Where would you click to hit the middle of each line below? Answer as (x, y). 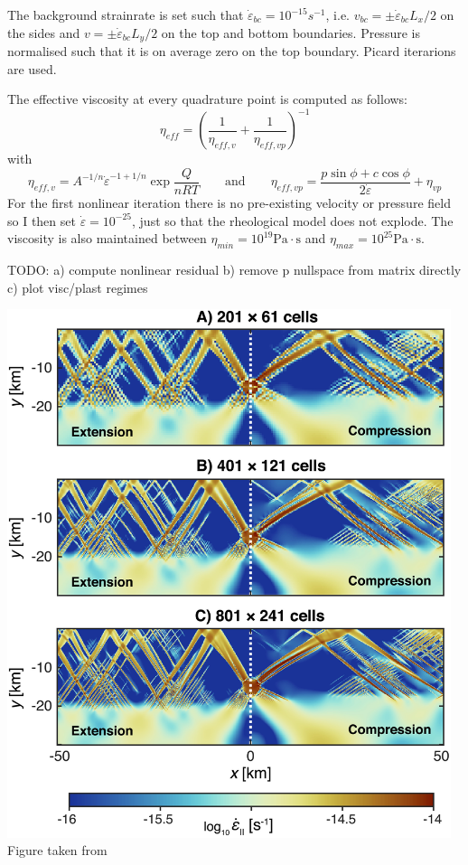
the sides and (44, 32)
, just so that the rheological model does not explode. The (293, 220)
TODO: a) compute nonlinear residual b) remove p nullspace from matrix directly (234, 270)
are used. (32, 68)
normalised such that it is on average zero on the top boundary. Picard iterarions (232, 51)
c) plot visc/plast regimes (78, 287)
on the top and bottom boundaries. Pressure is (290, 32)
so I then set (42, 220)
